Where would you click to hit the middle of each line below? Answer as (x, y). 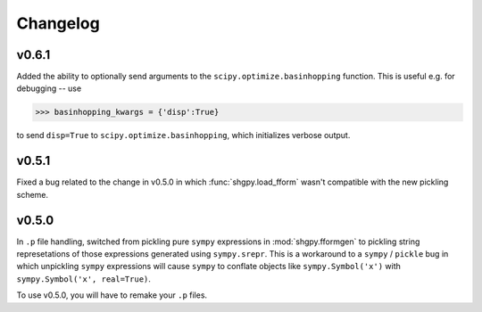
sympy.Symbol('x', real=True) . (84, 279)
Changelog (58, 23)
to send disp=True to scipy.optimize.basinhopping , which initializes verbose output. (183, 135)
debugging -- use (49, 88)
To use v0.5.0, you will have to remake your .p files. (112, 295)
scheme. (33, 194)
